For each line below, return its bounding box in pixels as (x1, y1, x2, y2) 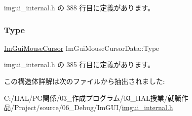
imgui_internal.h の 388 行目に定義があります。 (4, 2, 155, 12)
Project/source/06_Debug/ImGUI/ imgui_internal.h (14, 102, 173, 113)
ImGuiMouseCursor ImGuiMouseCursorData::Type (4, 42, 159, 53)
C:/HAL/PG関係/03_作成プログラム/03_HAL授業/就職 (4, 92, 182, 103)
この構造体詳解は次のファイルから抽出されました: (4, 76, 165, 86)
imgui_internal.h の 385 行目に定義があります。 (4, 59, 155, 70)
